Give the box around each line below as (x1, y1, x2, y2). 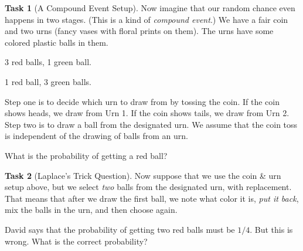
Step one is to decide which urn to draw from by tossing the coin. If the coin (5, 95, 280, 107)
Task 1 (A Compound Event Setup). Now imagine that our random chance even (5, 2, 295, 13)
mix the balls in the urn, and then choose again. (5, 203, 178, 216)
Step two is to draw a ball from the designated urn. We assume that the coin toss (5, 118, 298, 130)
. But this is (250, 223, 293, 235)
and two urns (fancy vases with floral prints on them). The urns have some (5, 25, 274, 37)
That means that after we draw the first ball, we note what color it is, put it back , (5, 192, 299, 204)
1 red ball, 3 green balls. (5, 75, 91, 87)
